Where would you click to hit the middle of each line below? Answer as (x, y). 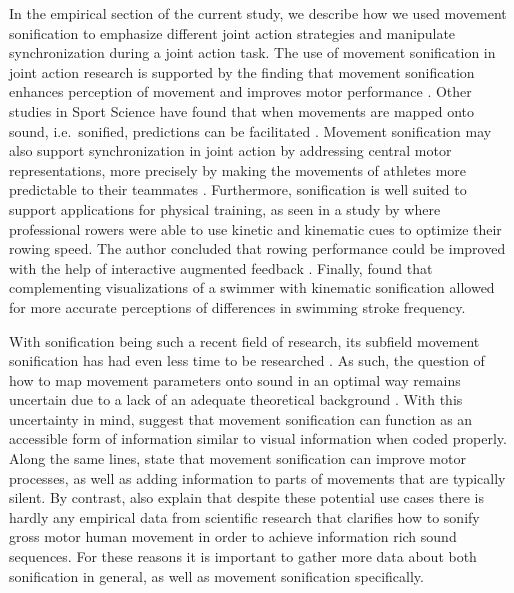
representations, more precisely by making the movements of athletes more (238, 169)
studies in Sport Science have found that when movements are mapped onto (242, 110)
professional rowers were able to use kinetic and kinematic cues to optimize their (255, 228)
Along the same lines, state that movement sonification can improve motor (237, 458)
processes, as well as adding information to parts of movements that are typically (257, 477)
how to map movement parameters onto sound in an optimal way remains (235, 379)
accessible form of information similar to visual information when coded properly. (258, 438)
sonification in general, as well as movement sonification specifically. (216, 575)
